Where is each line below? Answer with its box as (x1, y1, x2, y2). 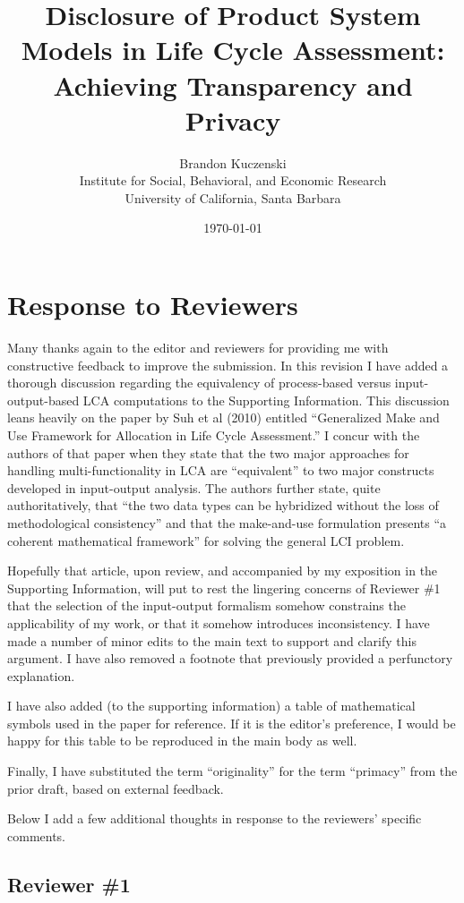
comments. (7, 826, 66, 845)
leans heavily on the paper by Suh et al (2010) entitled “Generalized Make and (7, 408, 440, 427)
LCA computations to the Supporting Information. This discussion (82, 390, 450, 409)
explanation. (7, 666, 75, 685)
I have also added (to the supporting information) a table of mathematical (7, 696, 416, 715)
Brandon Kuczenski (179, 153, 287, 172)
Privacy (185, 101, 281, 138)
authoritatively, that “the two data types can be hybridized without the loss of (7, 496, 439, 515)
